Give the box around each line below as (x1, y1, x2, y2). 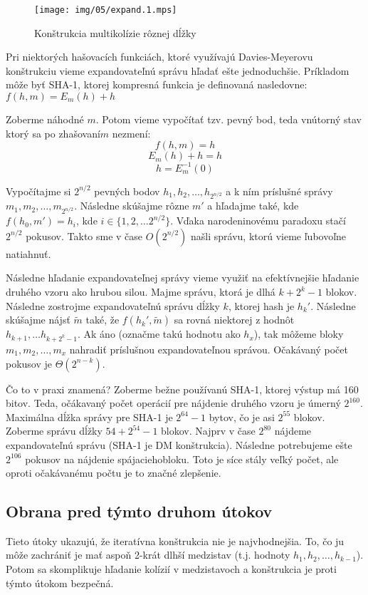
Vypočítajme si (6, 183, 71, 198)
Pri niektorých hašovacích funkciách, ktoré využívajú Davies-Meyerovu (6, 49, 313, 64)
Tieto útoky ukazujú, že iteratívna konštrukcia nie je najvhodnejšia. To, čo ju (6, 533, 345, 548)
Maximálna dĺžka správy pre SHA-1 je (6, 409, 173, 424)
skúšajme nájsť (6, 312, 70, 327)
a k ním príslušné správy (226, 183, 333, 198)
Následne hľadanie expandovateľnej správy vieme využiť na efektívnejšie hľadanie (6, 270, 359, 285)
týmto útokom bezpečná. (6, 575, 114, 590)
